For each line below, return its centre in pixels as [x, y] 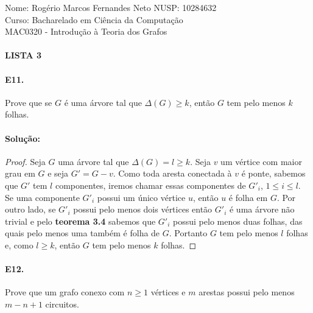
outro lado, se [30, 209]
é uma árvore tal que [103, 102]
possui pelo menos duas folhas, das [238, 221]
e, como [19, 244]
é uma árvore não [262, 209]
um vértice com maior [261, 161]
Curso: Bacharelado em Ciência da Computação [94, 19]
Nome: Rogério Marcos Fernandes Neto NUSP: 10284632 [111, 7]
